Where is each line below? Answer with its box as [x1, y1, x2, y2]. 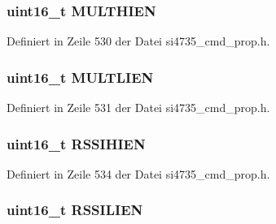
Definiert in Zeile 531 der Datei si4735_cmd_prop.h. [7, 99, 270, 116]
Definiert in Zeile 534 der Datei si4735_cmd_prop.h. [7, 165, 270, 182]
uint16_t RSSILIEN [7, 200, 143, 220]
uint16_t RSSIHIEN [7, 133, 146, 153]
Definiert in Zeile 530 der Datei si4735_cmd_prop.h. [7, 32, 270, 50]
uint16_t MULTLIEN [7, 67, 154, 87]
